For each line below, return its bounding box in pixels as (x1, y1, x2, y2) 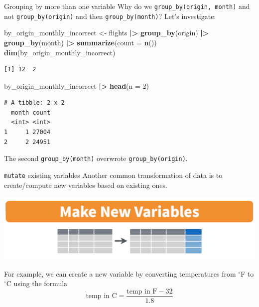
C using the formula (6, 278, 68, 289)
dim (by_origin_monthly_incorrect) (4, 47, 116, 57)
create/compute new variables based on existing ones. (4, 179, 167, 190)
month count (11, 109, 51, 116)
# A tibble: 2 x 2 (4, 99, 65, 107)
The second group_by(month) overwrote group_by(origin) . (4, 153, 188, 163)
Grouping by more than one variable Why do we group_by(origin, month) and (4, 1, 250, 11)
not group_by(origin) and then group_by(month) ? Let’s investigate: (4, 10, 216, 21)
